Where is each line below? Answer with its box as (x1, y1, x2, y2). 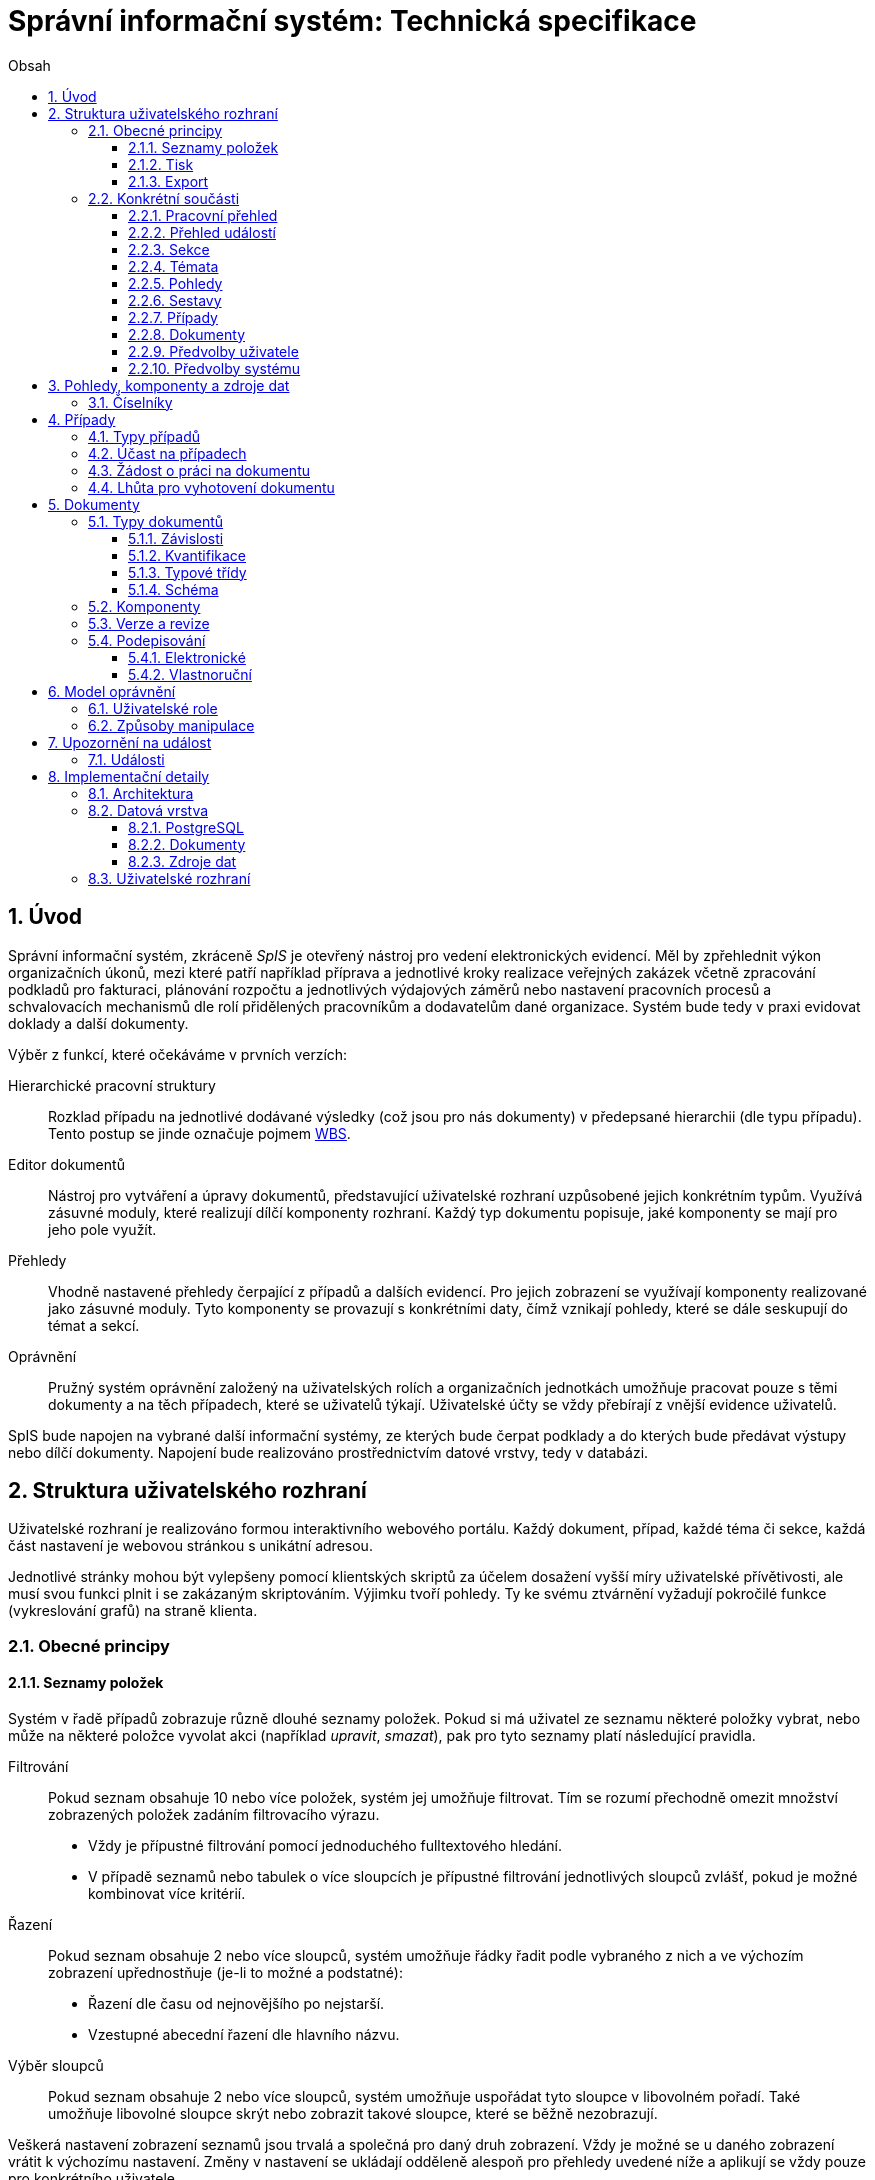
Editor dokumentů (8, 1155, 125, 1173)
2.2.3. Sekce (128, 240, 210, 258)
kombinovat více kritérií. (88, 1885, 246, 1903)
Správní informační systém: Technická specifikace (8, 4, 697, 38)
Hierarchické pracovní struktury (8, 1076, 216, 1094)
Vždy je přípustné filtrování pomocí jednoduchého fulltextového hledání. (88, 1837, 563, 1855)
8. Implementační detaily (48, 767, 210, 785)
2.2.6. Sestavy (128, 291, 222, 309)
